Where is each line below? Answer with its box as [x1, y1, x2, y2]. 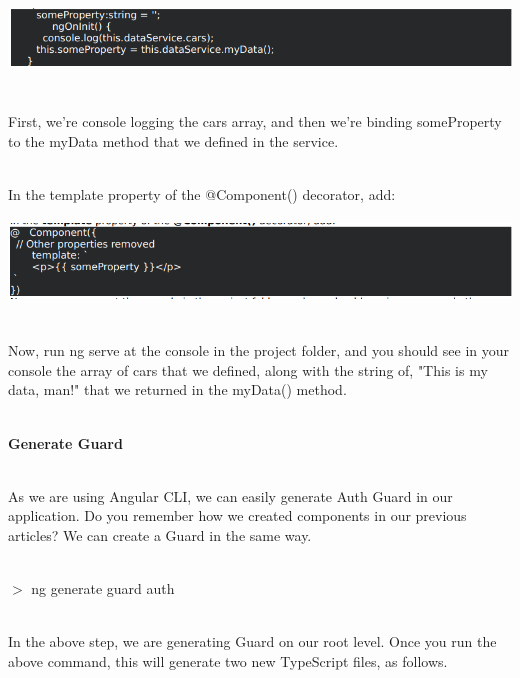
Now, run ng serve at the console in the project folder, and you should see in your [8, 340, 510, 361]
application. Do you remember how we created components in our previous [8, 505, 467, 526]
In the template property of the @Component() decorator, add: [8, 183, 396, 204]
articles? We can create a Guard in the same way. [8, 524, 312, 545]
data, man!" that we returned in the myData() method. [8, 379, 347, 400]
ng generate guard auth [31, 578, 175, 599]
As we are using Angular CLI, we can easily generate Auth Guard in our [8, 485, 453, 506]
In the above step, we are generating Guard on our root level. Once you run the [8, 631, 497, 652]
